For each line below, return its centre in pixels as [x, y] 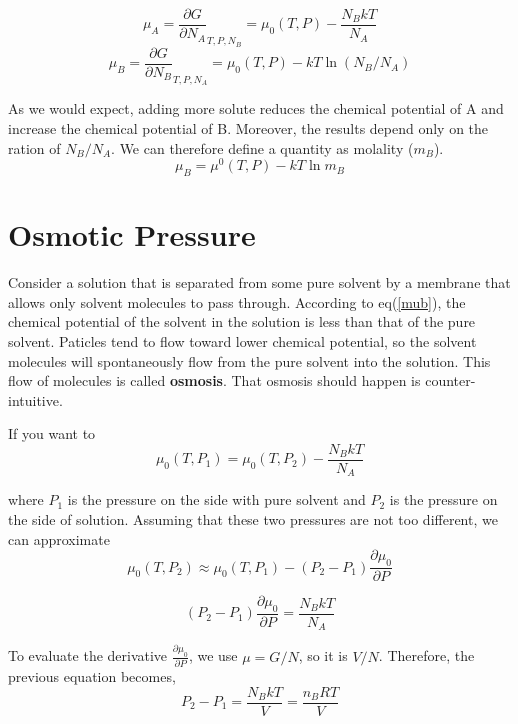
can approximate [59, 538]
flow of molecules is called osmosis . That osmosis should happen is [214, 380]
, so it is [323, 655]
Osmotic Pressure [132, 234]
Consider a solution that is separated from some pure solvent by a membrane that [259, 282]
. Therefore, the [426, 655]
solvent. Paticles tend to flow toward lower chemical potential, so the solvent [242, 341]
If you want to [52, 433]
